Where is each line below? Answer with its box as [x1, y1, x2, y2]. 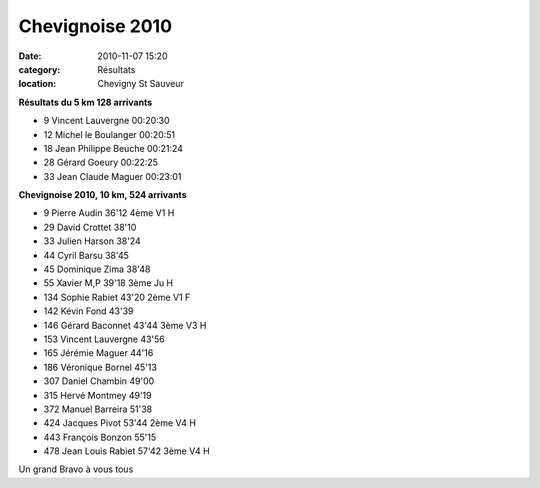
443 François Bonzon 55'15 [43, 431, 157, 443]
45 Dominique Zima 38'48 [43, 263, 151, 275]
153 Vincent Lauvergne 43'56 [43, 333, 165, 345]
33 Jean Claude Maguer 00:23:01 [43, 170, 182, 182]
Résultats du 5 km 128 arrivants [18, 96, 153, 108]
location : [18, 78, 57, 90]
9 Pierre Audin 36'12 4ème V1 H [43, 207, 175, 219]
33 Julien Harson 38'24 [43, 235, 142, 247]
